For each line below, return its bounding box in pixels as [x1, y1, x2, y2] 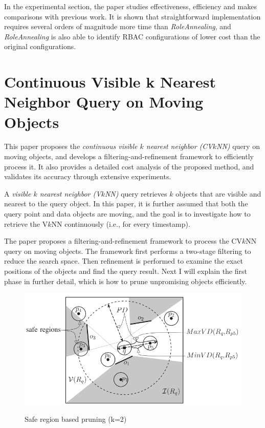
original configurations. [4, 41, 76, 52]
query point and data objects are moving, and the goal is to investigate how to [4, 208, 251, 219]
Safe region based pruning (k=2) [25, 414, 127, 424]
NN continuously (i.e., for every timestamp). [51, 218, 190, 229]
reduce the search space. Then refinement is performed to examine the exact [4, 255, 244, 266]
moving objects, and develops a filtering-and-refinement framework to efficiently [4, 151, 254, 162]
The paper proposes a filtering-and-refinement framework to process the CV [4, 236, 242, 246]
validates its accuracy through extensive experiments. [4, 171, 171, 182]
